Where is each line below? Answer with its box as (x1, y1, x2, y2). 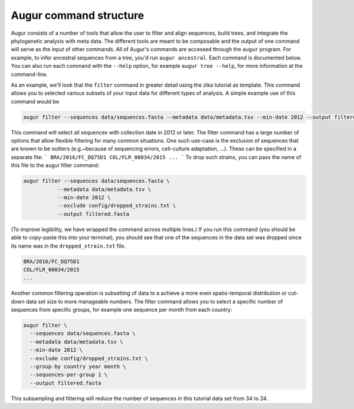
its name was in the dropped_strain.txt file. (11, 242, 126, 249)
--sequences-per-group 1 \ (29, 371, 108, 378)
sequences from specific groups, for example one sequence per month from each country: (11, 306, 232, 314)
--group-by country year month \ (29, 363, 126, 370)
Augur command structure (11, 9, 145, 22)
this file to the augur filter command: (11, 162, 100, 169)
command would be (11, 98, 60, 105)
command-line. (11, 71, 48, 78)
